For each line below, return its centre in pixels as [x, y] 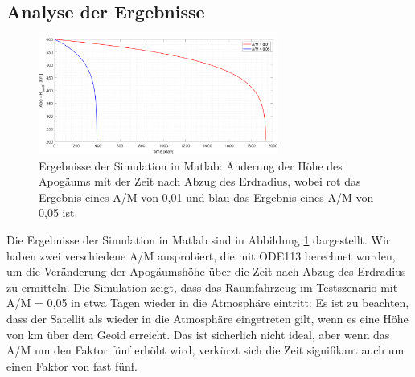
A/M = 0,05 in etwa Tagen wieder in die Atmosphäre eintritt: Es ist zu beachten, [208, 303]
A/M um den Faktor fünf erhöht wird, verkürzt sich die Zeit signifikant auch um [205, 350]
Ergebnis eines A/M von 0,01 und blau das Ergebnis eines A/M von [206, 197]
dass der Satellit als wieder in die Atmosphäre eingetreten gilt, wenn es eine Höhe [207, 319]
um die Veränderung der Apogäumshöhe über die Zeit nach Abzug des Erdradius [206, 271]
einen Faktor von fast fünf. [72, 365]
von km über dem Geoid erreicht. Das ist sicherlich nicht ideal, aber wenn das [198, 334]
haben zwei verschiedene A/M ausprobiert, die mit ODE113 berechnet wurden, [201, 255]
